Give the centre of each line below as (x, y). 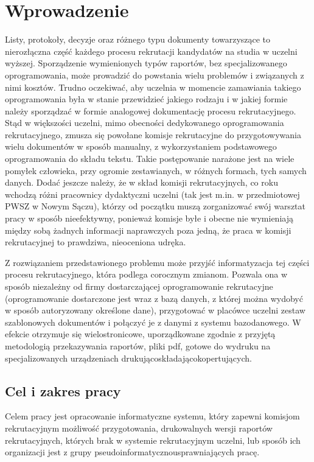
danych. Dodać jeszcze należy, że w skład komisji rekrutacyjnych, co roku (141, 182)
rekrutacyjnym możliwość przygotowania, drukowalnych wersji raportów (139, 428)
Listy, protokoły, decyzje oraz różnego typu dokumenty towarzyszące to (138, 39)
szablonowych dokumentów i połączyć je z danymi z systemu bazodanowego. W (153, 322)
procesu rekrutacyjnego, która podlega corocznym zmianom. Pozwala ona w (146, 274)
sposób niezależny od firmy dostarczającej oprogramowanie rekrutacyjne (139, 286)
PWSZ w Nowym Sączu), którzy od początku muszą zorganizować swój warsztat (155, 206)
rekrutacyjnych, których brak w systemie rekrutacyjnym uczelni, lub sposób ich (153, 440)
